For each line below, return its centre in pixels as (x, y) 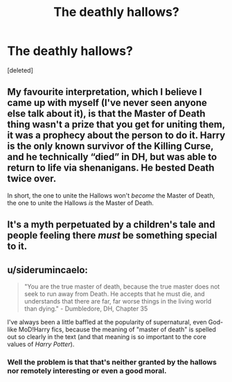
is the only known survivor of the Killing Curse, (110, 146)
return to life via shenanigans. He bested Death (111, 168)
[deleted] (20, 70)
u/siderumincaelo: (48, 270)
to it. (17, 246)
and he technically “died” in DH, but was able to (112, 157)
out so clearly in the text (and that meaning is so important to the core (107, 336)
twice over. (32, 179)
